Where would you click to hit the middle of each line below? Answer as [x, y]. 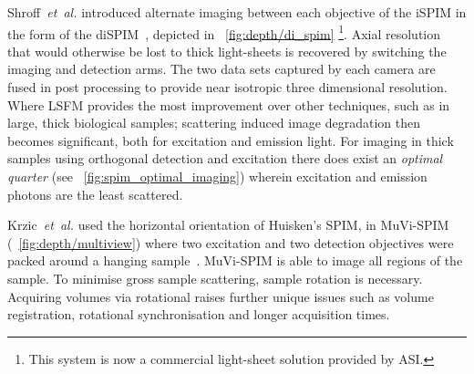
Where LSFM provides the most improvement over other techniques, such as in [229, 104]
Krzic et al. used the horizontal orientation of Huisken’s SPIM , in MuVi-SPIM [228, 225]
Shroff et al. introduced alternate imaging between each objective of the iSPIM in [237, 12]
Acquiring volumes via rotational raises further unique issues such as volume [221, 296]
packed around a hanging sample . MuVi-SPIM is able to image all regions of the [235, 260]
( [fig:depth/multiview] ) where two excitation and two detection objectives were [231, 242]
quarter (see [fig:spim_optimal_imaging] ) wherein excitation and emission [217, 176]
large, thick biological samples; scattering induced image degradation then [214, 123]
